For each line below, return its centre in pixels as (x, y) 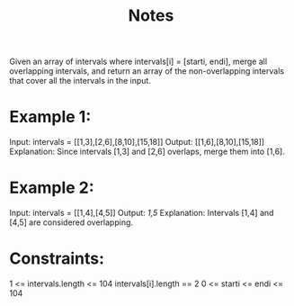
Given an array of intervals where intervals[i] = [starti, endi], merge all (138, 62)
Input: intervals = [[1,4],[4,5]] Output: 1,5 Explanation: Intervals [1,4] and (142, 213)
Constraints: (57, 259)
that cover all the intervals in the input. (80, 81)
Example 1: (50, 117)
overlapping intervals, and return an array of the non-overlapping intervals (147, 71)
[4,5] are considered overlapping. (71, 222)
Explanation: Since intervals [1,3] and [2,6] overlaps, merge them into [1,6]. (147, 152)
